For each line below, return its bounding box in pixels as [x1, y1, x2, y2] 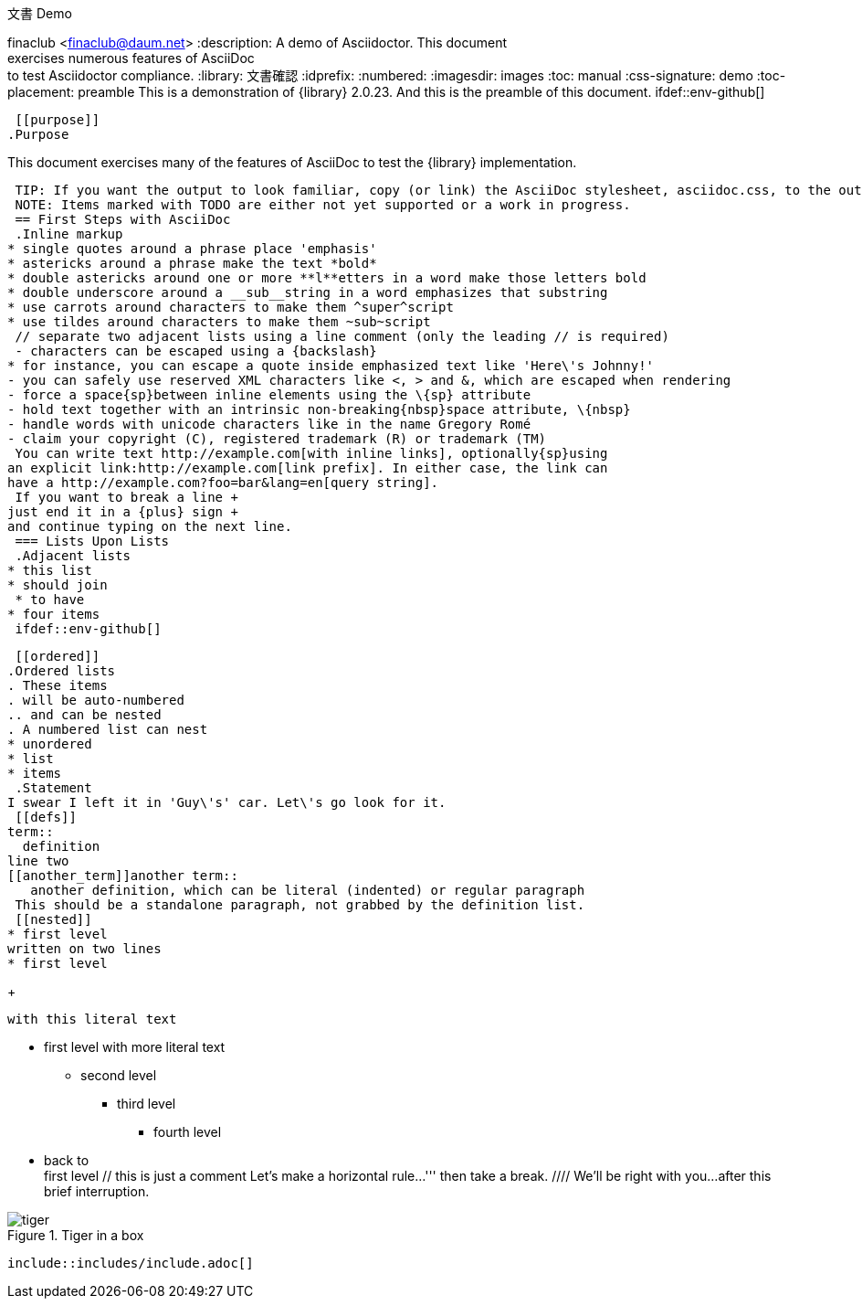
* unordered [7, 737, 92, 751]
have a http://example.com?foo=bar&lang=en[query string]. [7, 475, 439, 490]
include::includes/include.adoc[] [7, 1256, 254, 1270]
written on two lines [7, 941, 162, 956]
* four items [7, 607, 100, 621]
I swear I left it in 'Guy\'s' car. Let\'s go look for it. [7, 795, 447, 810]
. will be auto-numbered [7, 693, 184, 707]
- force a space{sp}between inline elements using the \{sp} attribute [7, 388, 531, 402]
